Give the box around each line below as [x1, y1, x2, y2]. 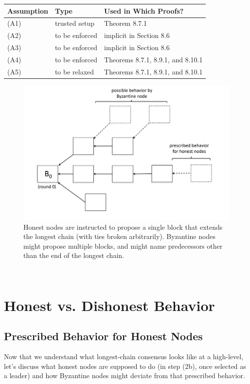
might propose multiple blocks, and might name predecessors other [23, 240, 223, 251]
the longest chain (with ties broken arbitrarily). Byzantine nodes [23, 231, 215, 241]
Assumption [7, 5, 48, 16]
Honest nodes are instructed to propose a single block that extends [23, 221, 223, 232]
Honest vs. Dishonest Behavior [4, 295, 215, 315]
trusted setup [54, 18, 94, 28]
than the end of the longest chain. [23, 250, 124, 260]
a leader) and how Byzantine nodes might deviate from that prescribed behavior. [4, 370, 246, 381]
